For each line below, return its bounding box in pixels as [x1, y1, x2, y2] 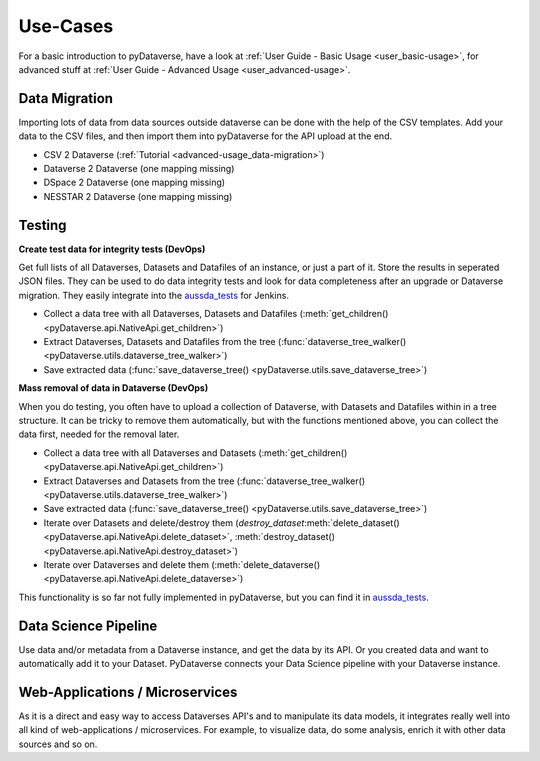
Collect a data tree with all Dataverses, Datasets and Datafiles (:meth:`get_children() [43, 308, 389, 320]
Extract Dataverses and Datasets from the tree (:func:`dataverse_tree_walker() [43, 475, 366, 487]
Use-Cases [18, 15, 114, 37]
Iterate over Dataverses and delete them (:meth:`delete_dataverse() [43, 558, 320, 570]
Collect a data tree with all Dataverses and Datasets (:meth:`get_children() [43, 446, 348, 459]
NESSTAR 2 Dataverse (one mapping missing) [43, 190, 233, 202]
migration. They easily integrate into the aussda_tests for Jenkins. [18, 289, 290, 301]
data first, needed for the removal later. [18, 428, 180, 440]
